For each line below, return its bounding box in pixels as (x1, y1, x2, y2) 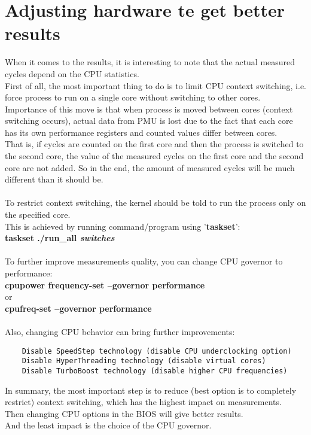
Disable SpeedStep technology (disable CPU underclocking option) (22, 346, 292, 355)
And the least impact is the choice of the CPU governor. (5, 419, 212, 431)
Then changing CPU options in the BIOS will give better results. (5, 407, 243, 419)
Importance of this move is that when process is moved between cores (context (5, 102, 293, 115)
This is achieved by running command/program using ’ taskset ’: (5, 220, 240, 232)
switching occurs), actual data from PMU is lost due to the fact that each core (5, 114, 293, 127)
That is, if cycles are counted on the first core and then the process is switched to (5, 138, 304, 150)
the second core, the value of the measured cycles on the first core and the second (5, 150, 304, 162)
